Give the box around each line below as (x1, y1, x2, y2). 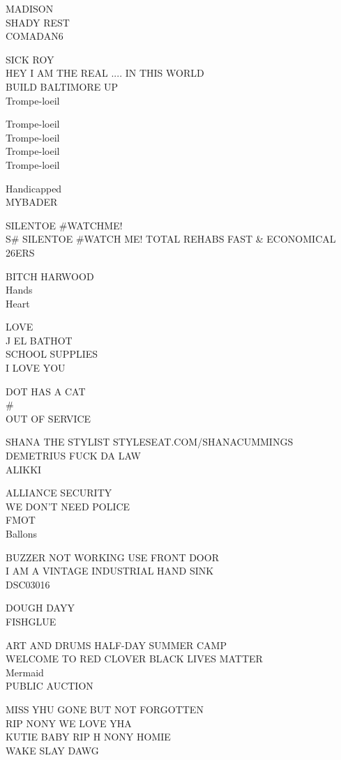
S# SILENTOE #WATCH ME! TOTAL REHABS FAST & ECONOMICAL (6, 231, 336, 246)
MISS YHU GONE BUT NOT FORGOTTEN (6, 701, 204, 716)
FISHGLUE (6, 614, 56, 628)
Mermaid (6, 664, 44, 679)
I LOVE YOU (6, 360, 66, 375)
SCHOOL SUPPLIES (6, 347, 98, 361)
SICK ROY (6, 52, 54, 66)
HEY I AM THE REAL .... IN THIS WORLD (6, 66, 204, 80)
